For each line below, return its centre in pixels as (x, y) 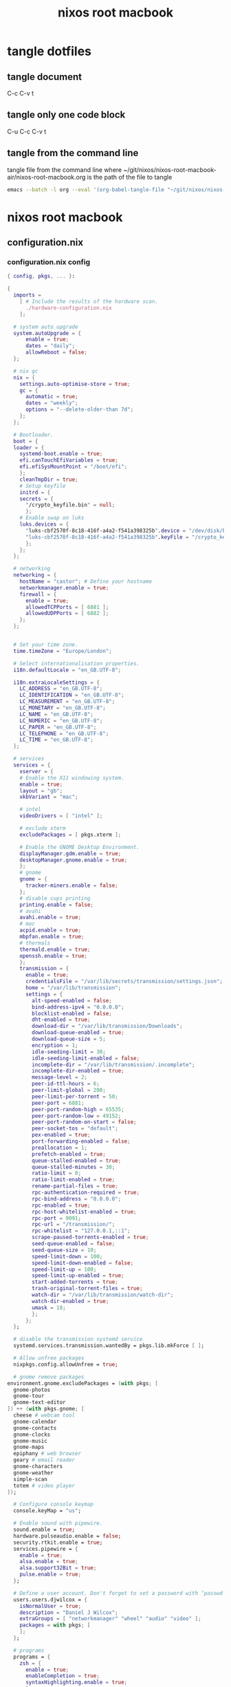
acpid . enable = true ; (50, 930)
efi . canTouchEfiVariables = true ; (69, 460)
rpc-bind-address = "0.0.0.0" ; (77, 1199)
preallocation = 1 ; (60, 1148)
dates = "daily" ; (50, 346)
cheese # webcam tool (44, 1415)
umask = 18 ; (49, 1308)
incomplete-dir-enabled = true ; (78, 1071)
